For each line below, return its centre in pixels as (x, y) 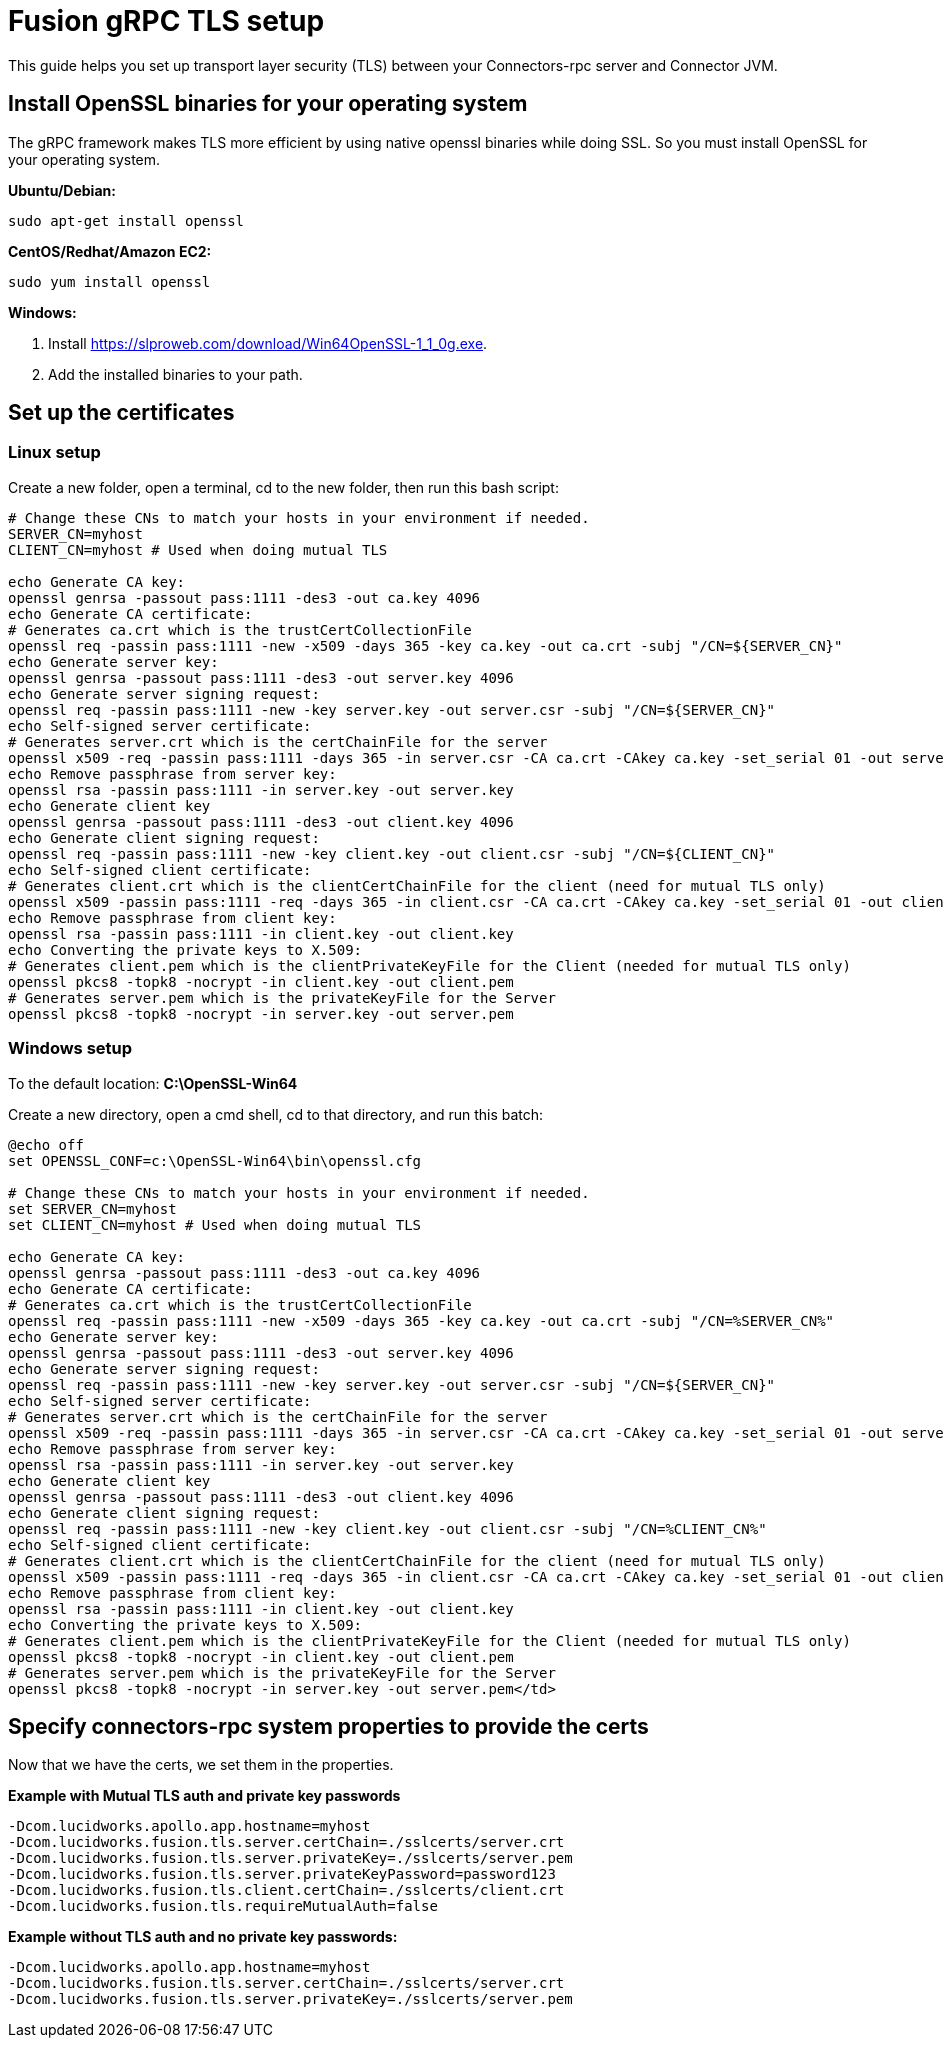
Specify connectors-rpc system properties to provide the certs (328, 1726)
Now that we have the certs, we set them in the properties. (201, 1765)
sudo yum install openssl (109, 281)
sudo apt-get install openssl (126, 220)
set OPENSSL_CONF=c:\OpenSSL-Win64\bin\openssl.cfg (215, 1160)
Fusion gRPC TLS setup (166, 21)
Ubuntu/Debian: (62, 190)
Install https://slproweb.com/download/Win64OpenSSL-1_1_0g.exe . (268, 343)
